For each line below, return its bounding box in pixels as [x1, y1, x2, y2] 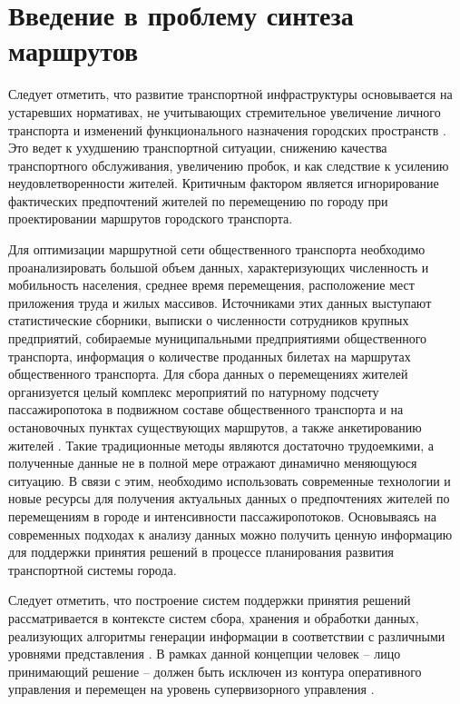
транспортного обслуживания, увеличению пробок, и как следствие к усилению [8, 155, 449, 174]
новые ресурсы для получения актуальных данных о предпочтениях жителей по [8, 489, 450, 508]
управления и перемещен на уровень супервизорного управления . [8, 679, 375, 699]
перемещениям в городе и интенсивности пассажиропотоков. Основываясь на [8, 506, 436, 525]
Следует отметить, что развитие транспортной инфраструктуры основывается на [8, 84, 453, 104]
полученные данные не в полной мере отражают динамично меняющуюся [8, 453, 417, 472]
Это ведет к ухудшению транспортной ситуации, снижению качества [8, 138, 387, 157]
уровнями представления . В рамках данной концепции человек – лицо [8, 644, 401, 663]
